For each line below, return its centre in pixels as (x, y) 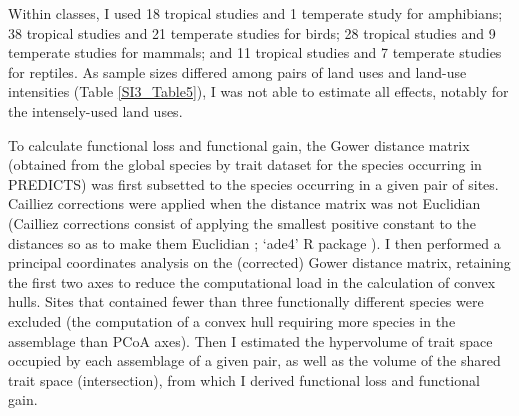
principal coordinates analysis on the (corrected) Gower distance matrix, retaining (259, 262)
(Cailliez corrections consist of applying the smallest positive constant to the (242, 222)
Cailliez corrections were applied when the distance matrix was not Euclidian (244, 203)
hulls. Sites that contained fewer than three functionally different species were (246, 301)
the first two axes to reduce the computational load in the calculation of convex (252, 281)
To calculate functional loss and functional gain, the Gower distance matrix (239, 144)
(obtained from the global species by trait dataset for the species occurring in (245, 164)
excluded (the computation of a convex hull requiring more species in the (232, 320)
